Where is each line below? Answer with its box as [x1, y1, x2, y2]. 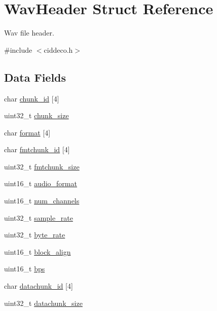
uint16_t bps [4, 263, 45, 274]
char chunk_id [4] [4, 93, 59, 103]
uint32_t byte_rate [4, 229, 65, 240]
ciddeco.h [44, 44, 73, 55]
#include [4, 44, 32, 55]
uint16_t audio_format [4, 178, 77, 189]
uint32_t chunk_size [4, 110, 69, 121]
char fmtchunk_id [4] [4, 144, 70, 155]
